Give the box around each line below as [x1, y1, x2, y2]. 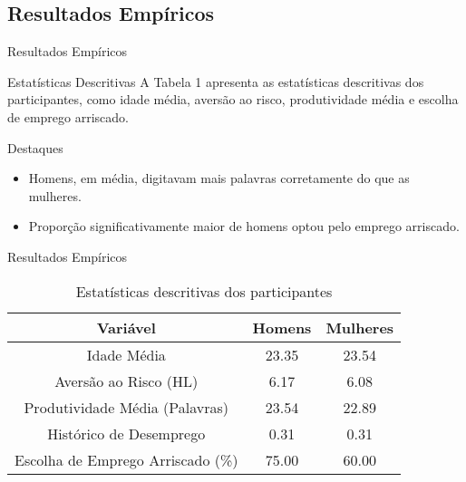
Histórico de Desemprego [47, 422, 206, 444]
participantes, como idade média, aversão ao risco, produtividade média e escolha [7, 90, 459, 109]
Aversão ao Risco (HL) [54, 370, 199, 391]
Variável [96, 316, 156, 338]
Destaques [7, 138, 63, 157]
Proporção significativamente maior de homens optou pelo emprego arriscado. [28, 217, 460, 236]
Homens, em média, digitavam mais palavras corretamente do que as [28, 169, 410, 188]
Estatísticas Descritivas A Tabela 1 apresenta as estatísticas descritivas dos [7, 72, 424, 91]
